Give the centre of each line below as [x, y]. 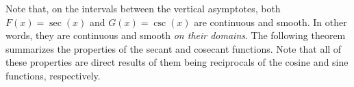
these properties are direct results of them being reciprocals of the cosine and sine [177, 62]
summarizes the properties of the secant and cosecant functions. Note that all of [174, 48]
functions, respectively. [53, 75]
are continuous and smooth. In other [270, 22]
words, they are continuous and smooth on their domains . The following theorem [176, 35]
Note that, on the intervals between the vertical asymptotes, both [143, 8]
